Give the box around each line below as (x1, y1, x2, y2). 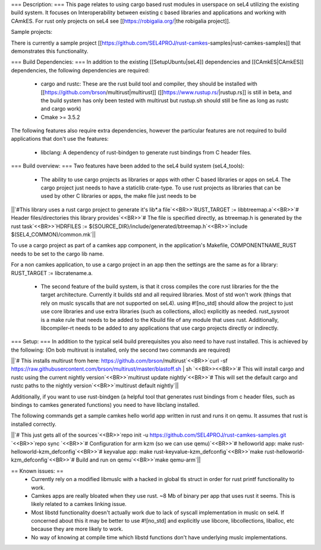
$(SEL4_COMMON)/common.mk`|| (11, 230, 96, 238)
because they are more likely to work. (31, 526, 124, 533)
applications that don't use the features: (11, 135, 109, 143)
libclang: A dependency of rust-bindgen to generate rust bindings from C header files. (40, 148, 252, 156)
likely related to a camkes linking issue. (31, 501, 127, 508)
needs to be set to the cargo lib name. (11, 250, 104, 257)
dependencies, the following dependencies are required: (11, 67, 150, 74)
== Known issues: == (11, 467, 64, 475)
